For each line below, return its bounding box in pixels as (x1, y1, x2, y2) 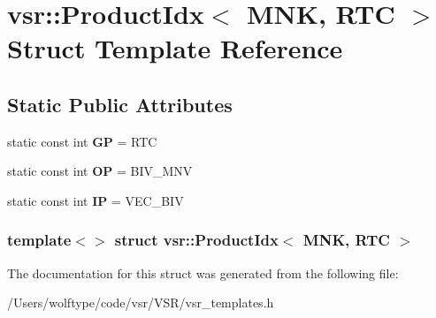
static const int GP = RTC (7, 132, 157, 150)
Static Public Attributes (7, 90, 233, 117)
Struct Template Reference (7, 30, 343, 66)
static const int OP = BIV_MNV (7, 162, 193, 180)
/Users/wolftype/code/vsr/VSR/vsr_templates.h (7, 293, 274, 312)
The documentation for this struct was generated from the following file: (7, 263, 399, 282)
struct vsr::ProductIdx (114, 229, 279, 251)
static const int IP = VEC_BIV (7, 191, 184, 209)
